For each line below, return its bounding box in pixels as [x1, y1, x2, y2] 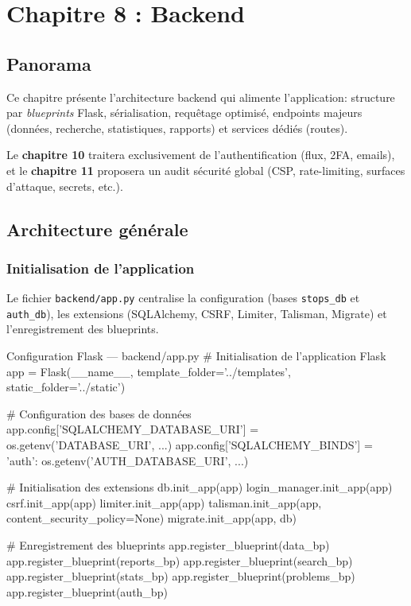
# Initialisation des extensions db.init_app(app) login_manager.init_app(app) [6, 479, 393, 495]
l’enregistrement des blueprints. [6, 320, 159, 337]
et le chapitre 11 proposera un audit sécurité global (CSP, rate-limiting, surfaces [6, 161, 405, 178]
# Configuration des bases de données [6, 405, 192, 421]
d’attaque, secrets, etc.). [6, 177, 123, 194]
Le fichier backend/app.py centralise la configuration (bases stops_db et [6, 289, 360, 306]
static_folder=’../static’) [6, 379, 126, 395]
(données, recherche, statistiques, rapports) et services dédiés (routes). [6, 119, 348, 136]
